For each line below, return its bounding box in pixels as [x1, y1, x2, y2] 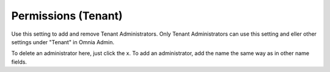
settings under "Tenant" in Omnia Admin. [11, 38, 115, 45]
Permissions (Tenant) [11, 9, 123, 22]
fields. [11, 58, 28, 65]
